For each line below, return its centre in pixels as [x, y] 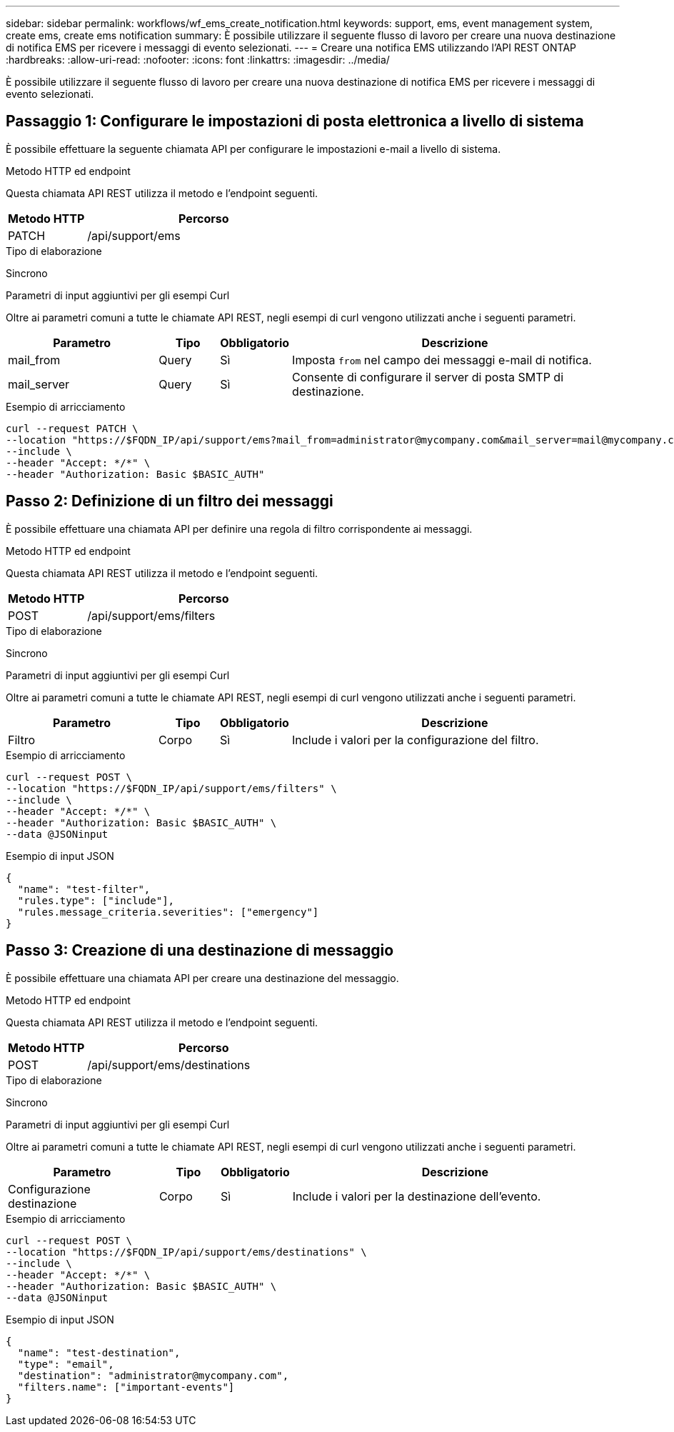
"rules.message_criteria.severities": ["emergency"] [168, 912]
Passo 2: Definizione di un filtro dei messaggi [170, 501]
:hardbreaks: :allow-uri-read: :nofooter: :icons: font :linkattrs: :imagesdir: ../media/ [198, 60]
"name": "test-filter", [84, 889]
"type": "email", [66, 1364]
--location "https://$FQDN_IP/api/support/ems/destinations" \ [186, 1252]
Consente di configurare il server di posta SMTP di [428, 377]
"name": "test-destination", [99, 1352]
